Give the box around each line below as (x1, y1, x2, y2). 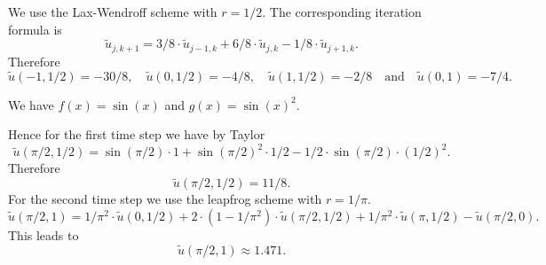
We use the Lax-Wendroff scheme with (8, 3, 218, 20)
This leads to (8, 225, 79, 244)
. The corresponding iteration (262, 3, 422, 20)
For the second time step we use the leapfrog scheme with (8, 190, 322, 208)
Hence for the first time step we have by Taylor (8, 125, 265, 144)
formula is (8, 19, 62, 38)
